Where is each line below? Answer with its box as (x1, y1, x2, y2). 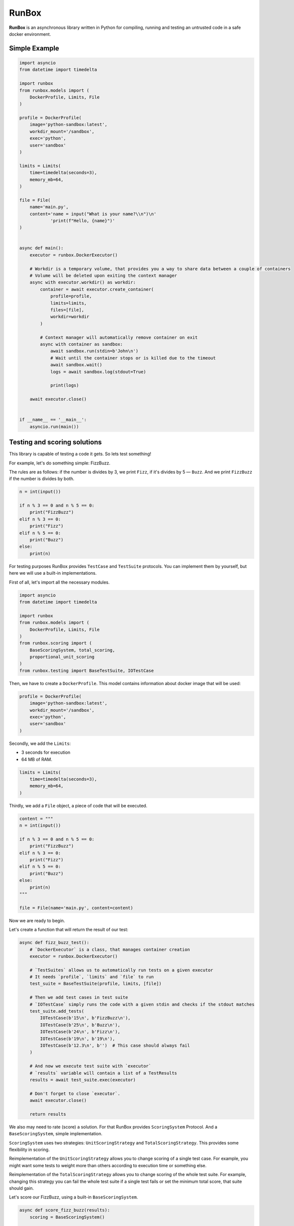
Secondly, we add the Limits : (9, 741, 71, 746)
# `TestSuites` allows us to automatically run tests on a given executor (29, 967, 213, 973)
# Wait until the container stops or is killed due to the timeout (50, 355, 216, 360)
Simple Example (9, 44, 59, 52)
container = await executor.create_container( (40, 286, 154, 292)
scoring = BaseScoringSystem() (29, 1214, 105, 1220)
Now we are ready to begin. (9, 918, 65, 923)
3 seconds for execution (21, 749, 71, 755)
